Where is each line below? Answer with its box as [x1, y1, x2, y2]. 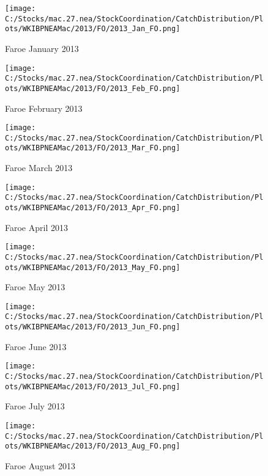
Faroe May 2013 [5, 280, 65, 293]
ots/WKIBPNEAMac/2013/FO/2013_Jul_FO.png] [5, 382, 181, 391]
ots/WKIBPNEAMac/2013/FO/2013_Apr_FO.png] [5, 203, 181, 212]
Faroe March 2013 [5, 161, 73, 174]
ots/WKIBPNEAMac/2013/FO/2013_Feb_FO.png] [5, 84, 181, 93]
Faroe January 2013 [5, 42, 79, 54]
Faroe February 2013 [5, 101, 83, 114]
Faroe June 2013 [5, 340, 67, 353]
